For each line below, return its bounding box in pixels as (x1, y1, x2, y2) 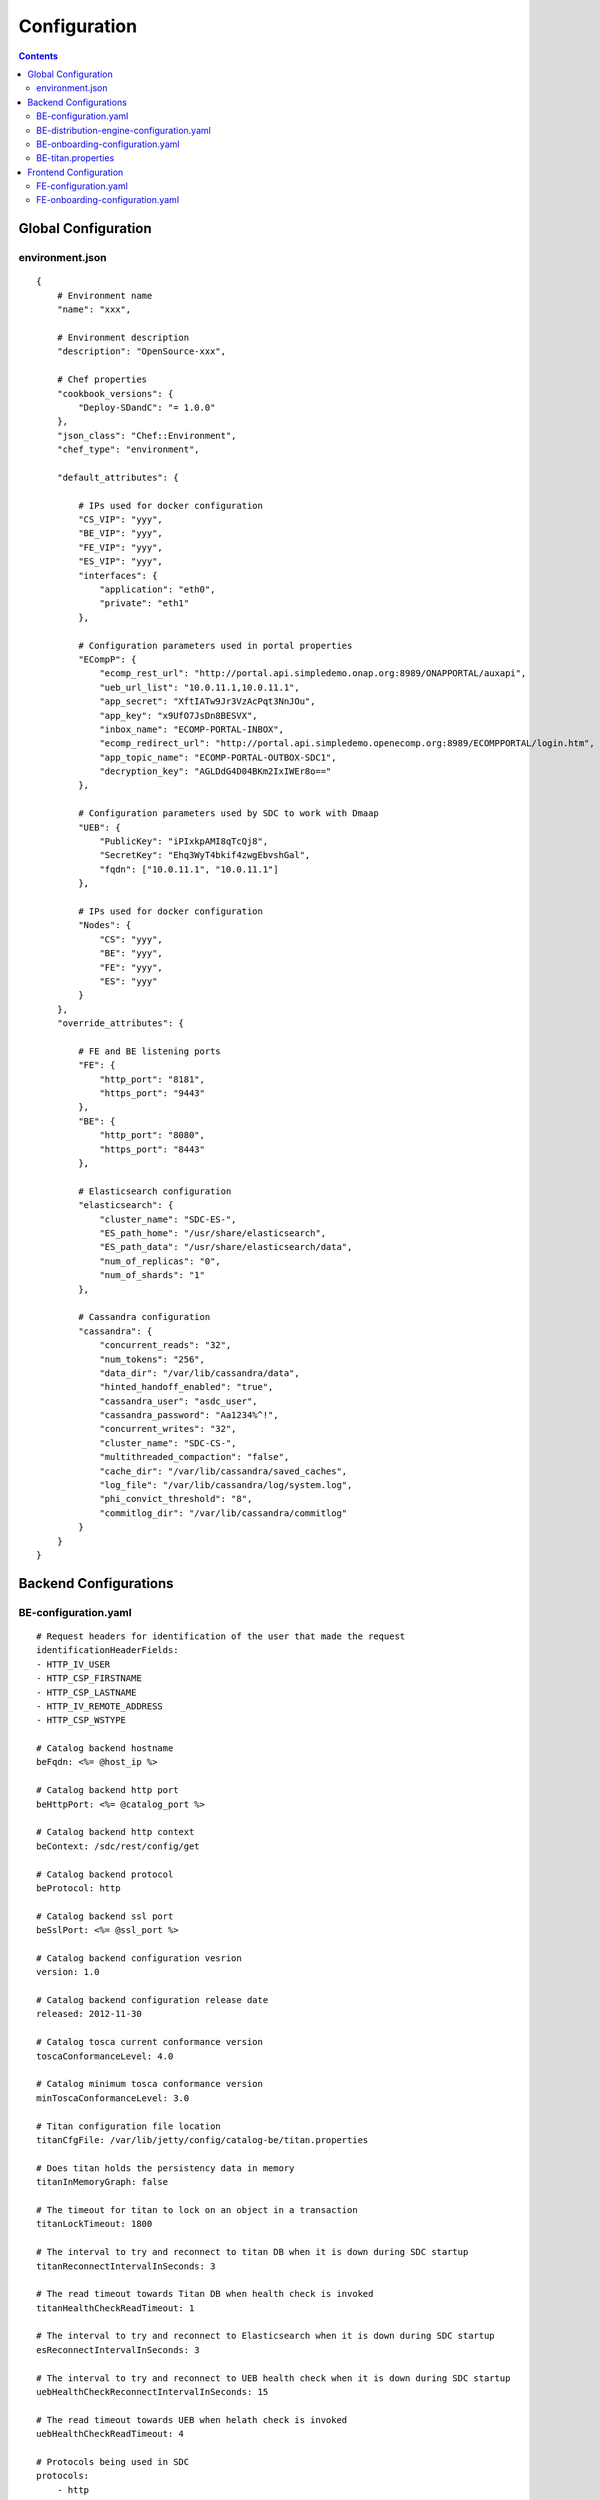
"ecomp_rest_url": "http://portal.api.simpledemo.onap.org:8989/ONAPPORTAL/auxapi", (99, 668, 527, 679)
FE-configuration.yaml (36, 180, 129, 192)
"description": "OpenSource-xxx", (56, 346, 227, 357)
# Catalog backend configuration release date (36, 1995, 269, 2006)
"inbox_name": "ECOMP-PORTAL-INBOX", (99, 723, 285, 735)
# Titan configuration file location (36, 2120, 222, 2132)
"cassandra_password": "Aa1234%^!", (99, 1410, 279, 1421)
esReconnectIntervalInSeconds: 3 (36, 2344, 200, 2355)
